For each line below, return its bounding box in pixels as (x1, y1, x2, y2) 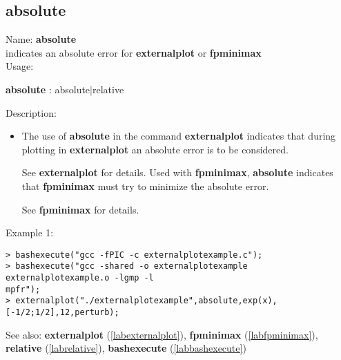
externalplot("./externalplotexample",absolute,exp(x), (15, 296, 277, 306)
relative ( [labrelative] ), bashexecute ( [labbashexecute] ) (6, 341, 246, 355)
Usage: (6, 59, 34, 73)
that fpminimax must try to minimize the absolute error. (21, 178, 269, 193)
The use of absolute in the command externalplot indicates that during (21, 129, 336, 143)
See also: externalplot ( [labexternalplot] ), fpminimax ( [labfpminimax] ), (6, 327, 318, 341)
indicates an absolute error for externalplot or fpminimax (6, 45, 262, 59)
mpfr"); (6, 284, 41, 294)
